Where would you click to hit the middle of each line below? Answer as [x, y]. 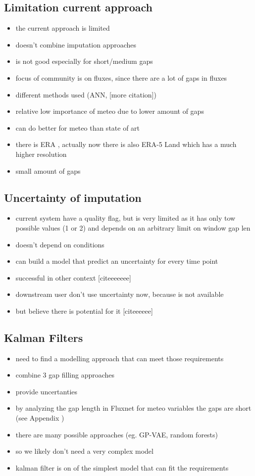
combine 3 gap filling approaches [65, 375]
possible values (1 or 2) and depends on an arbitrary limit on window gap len [133, 227]
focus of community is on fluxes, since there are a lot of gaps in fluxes [121, 77]
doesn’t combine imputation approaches [76, 44]
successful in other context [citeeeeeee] [73, 277]
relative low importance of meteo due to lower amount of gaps [110, 111]
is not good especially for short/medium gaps [84, 61]
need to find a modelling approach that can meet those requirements [120, 358]
